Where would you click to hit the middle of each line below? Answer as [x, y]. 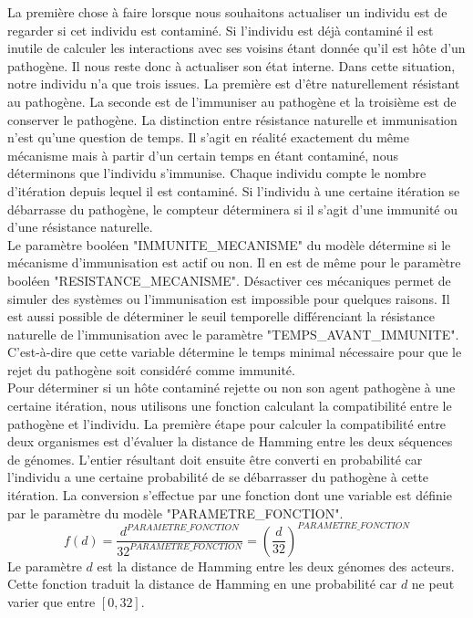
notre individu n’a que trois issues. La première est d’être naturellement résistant [234, 84]
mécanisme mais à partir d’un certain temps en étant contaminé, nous [203, 155]
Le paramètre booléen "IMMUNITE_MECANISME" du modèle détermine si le [229, 244]
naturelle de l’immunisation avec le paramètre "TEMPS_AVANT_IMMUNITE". [233, 334]
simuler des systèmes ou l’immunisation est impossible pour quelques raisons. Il [229, 298]
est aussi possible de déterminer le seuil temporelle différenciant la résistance [221, 316]
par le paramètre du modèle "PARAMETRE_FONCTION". [175, 513]
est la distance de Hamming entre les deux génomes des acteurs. [276, 566]
